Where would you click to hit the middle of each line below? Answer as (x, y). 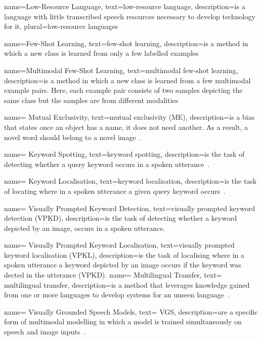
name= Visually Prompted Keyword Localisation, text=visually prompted (119, 245)
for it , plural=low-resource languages (61, 26)
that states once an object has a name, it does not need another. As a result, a (126, 127)
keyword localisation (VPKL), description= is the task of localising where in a (124, 254)
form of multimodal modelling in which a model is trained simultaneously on (123, 321)
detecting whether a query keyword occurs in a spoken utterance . (107, 164)
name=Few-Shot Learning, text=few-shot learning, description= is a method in (126, 43)
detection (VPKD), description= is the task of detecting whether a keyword (121, 218)
